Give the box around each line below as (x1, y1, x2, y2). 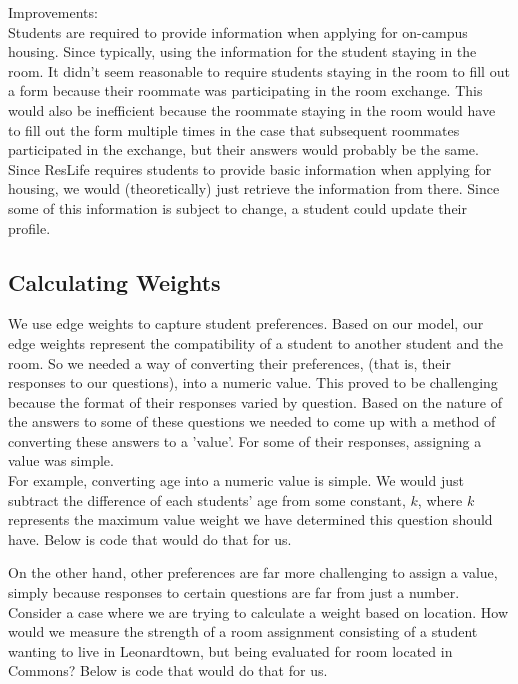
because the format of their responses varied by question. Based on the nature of (8, 391, 502, 412)
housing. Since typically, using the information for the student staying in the (8, 41, 477, 62)
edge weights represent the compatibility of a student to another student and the (8, 332, 504, 353)
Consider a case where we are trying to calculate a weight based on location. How (8, 601, 509, 622)
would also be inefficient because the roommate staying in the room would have (8, 99, 496, 120)
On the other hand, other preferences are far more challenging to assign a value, (8, 562, 498, 583)
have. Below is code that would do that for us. (8, 528, 292, 549)
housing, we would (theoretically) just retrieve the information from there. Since (8, 178, 500, 199)
